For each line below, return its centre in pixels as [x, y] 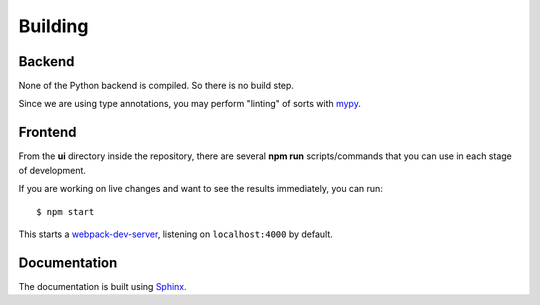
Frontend [47, 132]
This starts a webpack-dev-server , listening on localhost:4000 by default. [176, 234]
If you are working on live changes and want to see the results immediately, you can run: [201, 189]
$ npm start [65, 211]
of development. [52, 170]
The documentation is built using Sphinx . [102, 286]
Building [53, 26]
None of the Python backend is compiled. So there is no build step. [156, 86]
